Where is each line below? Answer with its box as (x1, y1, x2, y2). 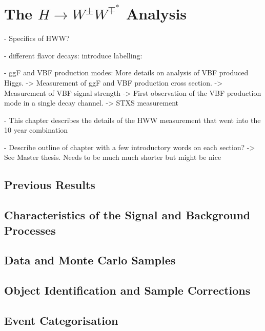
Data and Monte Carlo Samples (4, 252, 176, 268)
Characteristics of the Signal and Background (4, 207, 251, 223)
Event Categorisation (4, 312, 118, 328)
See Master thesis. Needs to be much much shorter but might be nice (4, 152, 221, 162)
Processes (4, 222, 56, 238)
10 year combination (4, 125, 68, 135)
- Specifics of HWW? (4, 33, 70, 44)
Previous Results (4, 177, 95, 193)
